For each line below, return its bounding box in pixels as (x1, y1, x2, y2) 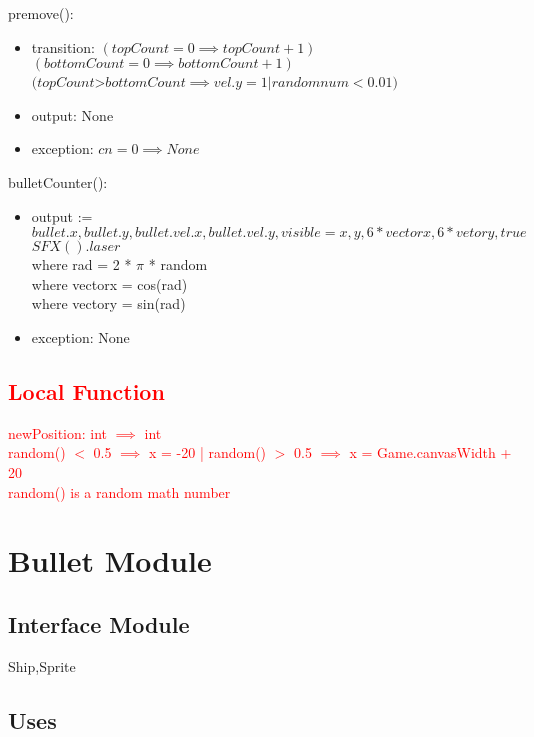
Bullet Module (8, 540, 212, 581)
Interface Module (8, 608, 190, 639)
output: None (31, 104, 114, 125)
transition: (31, 36, 95, 57)
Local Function (8, 375, 165, 406)
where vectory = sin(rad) (31, 293, 186, 314)
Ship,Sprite (8, 655, 76, 676)
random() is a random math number (8, 481, 231, 502)
